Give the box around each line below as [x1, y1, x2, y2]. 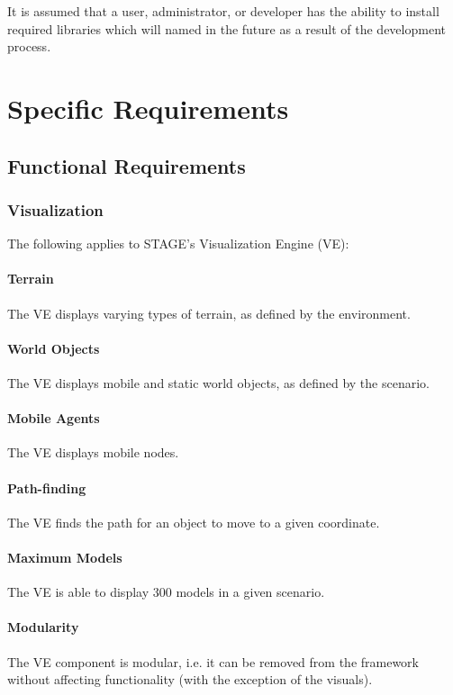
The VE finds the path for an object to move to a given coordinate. [7, 512, 380, 531]
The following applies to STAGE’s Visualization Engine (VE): [7, 234, 349, 253]
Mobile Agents [7, 409, 100, 428]
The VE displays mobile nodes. [7, 443, 179, 462]
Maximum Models [7, 547, 122, 566]
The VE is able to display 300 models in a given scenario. [7, 582, 325, 601]
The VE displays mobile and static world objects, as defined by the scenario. [7, 373, 430, 392]
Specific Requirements [7, 89, 289, 126]
